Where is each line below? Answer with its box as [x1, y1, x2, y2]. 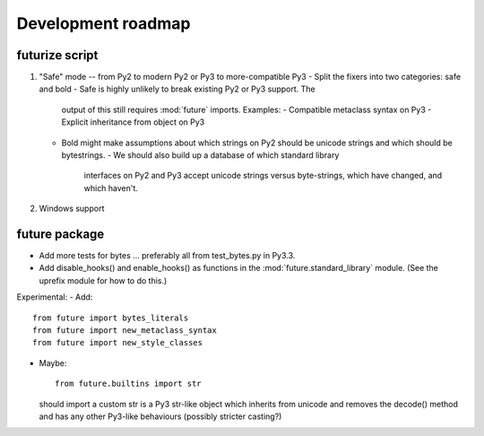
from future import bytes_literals [32, 312, 189, 323]
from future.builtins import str [55, 379, 202, 389]
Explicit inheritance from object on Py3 [61, 117, 205, 127]
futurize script [16, 48, 99, 63]
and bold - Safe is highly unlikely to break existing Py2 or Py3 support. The [39, 83, 315, 94]
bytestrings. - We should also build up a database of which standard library [61, 150, 340, 161]
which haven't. [83, 182, 139, 193]
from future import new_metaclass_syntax [32, 326, 217, 336]
